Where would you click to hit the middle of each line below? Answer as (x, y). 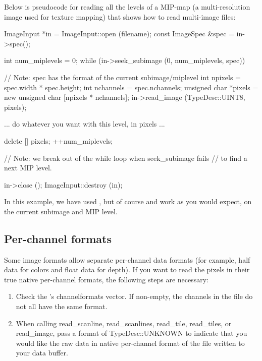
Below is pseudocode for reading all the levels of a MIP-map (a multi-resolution (127, 7)
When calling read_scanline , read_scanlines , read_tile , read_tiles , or (124, 323)
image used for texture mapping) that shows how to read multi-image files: (120, 16)
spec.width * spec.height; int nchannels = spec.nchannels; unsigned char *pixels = (131, 87)
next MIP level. (28, 168)
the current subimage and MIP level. (61, 211)
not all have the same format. (62, 306)
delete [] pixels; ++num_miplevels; (59, 140)
